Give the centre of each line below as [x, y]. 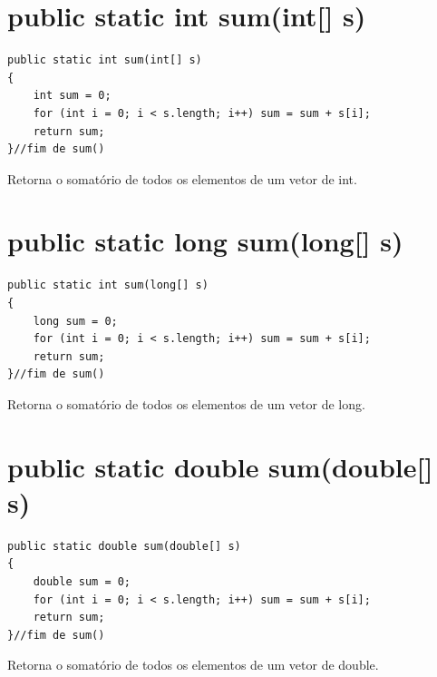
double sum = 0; [82, 582]
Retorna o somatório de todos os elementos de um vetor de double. [193, 665]
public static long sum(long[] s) [205, 241]
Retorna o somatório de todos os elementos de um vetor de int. [182, 178]
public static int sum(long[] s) [108, 285]
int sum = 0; [72, 96]
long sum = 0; [75, 321]
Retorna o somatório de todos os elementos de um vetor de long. [186, 403]
